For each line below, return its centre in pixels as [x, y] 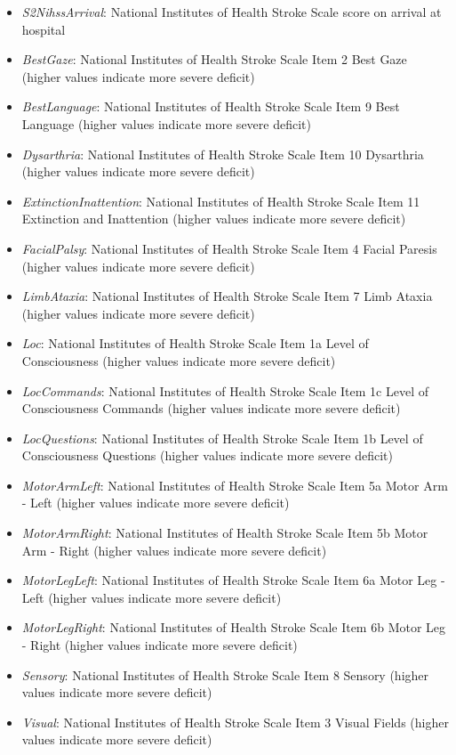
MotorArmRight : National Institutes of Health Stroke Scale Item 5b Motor [225, 533]
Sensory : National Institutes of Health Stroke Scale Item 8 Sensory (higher [225, 674]
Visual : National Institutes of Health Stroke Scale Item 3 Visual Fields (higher [235, 722]
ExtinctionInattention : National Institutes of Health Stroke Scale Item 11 [221, 201]
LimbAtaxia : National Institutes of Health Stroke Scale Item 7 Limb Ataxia [227, 296]
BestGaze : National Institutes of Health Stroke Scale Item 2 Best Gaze [214, 59]
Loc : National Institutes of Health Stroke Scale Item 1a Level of [195, 343]
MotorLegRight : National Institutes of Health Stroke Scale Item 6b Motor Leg [234, 627]
